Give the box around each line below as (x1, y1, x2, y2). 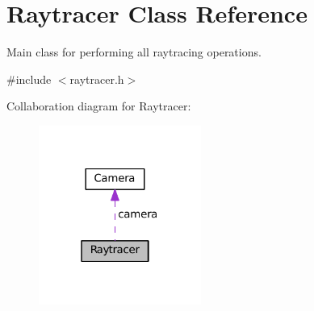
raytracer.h (69, 70, 124, 87)
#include (6, 70, 52, 87)
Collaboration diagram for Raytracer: (6, 97, 191, 114)
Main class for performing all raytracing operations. (6, 44, 262, 60)
